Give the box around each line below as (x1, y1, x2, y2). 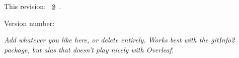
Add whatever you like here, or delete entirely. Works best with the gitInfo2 (4, 34, 235, 45)
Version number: (4, 17, 55, 28)
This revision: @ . (4, 1, 61, 11)
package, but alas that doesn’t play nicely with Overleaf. (4, 44, 174, 54)
